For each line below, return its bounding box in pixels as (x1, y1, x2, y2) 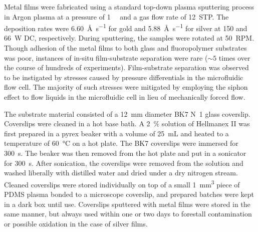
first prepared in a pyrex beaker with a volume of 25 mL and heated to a (4, 128, 229, 138)
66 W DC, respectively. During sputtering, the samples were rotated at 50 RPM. (4, 33, 254, 43)
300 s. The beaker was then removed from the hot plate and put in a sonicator (4, 147, 246, 158)
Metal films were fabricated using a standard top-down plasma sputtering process (4, 2, 254, 12)
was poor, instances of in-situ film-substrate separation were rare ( (4, 52, 208, 63)
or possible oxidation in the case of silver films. (4, 218, 148, 228)
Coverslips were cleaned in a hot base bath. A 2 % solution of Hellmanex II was (4, 118, 250, 129)
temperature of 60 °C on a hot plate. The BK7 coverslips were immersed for (4, 138, 238, 148)
